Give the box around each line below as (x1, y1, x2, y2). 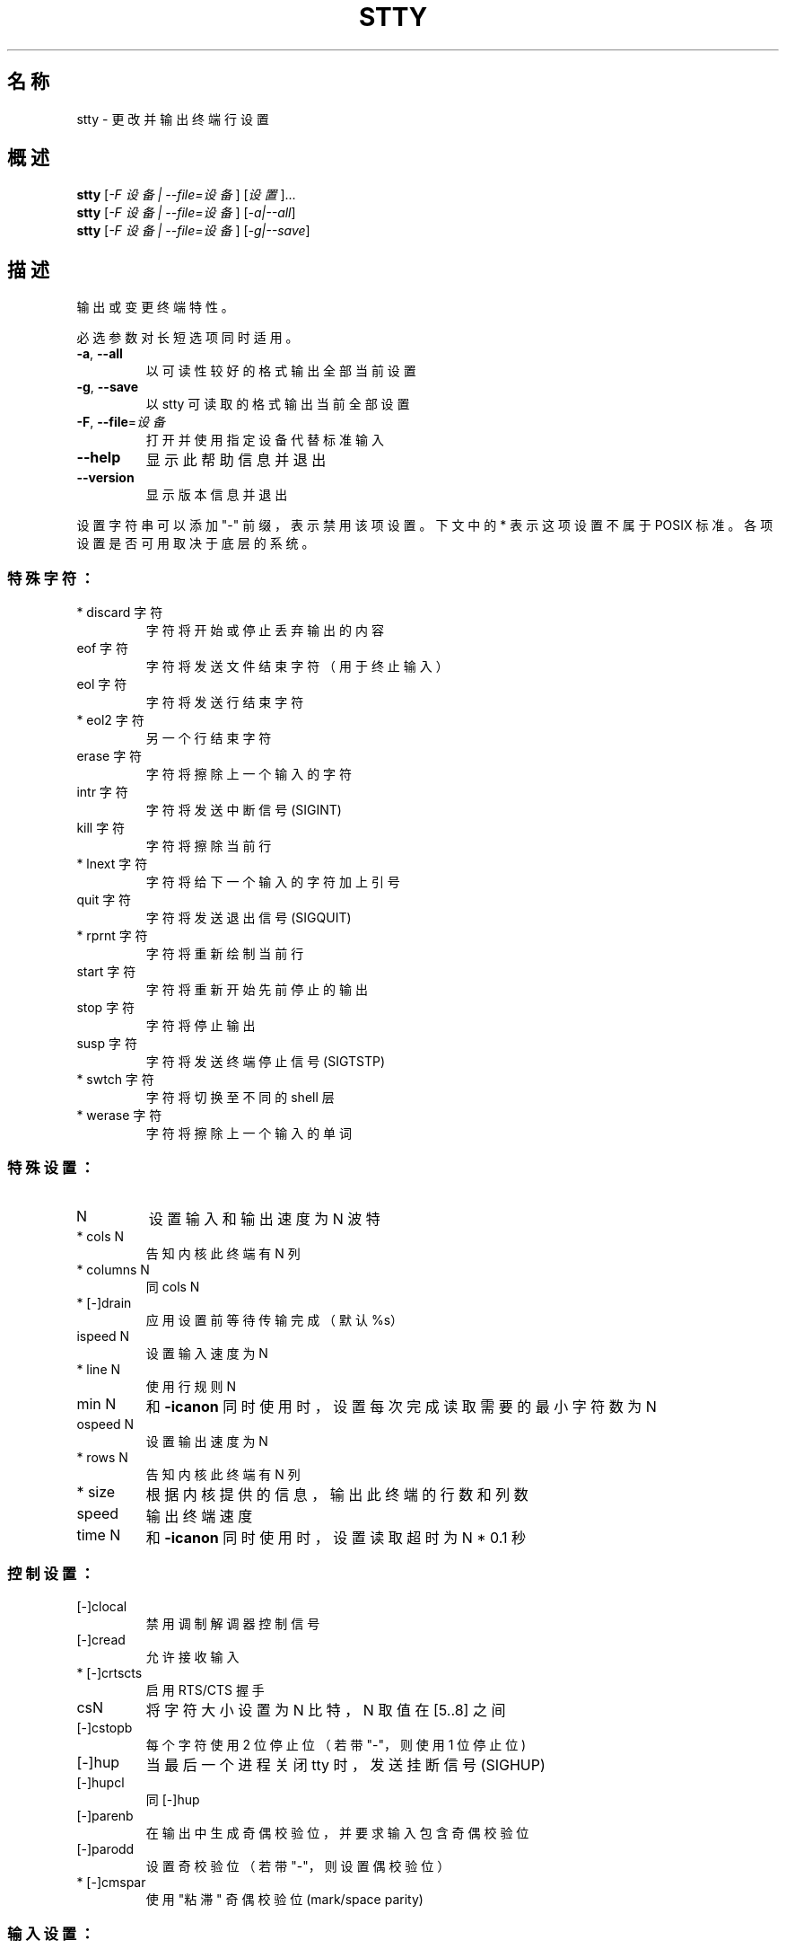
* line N (76, 1361, 121, 1377)
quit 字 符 (76, 892, 132, 908)
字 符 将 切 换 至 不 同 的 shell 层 (145, 1089, 335, 1106)
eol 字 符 (76, 676, 127, 692)
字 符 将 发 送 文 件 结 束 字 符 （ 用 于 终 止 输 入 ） (145, 658, 449, 675)
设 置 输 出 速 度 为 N (145, 1433, 268, 1449)
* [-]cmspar (76, 1874, 146, 1890)
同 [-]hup (145, 1791, 200, 1807)
